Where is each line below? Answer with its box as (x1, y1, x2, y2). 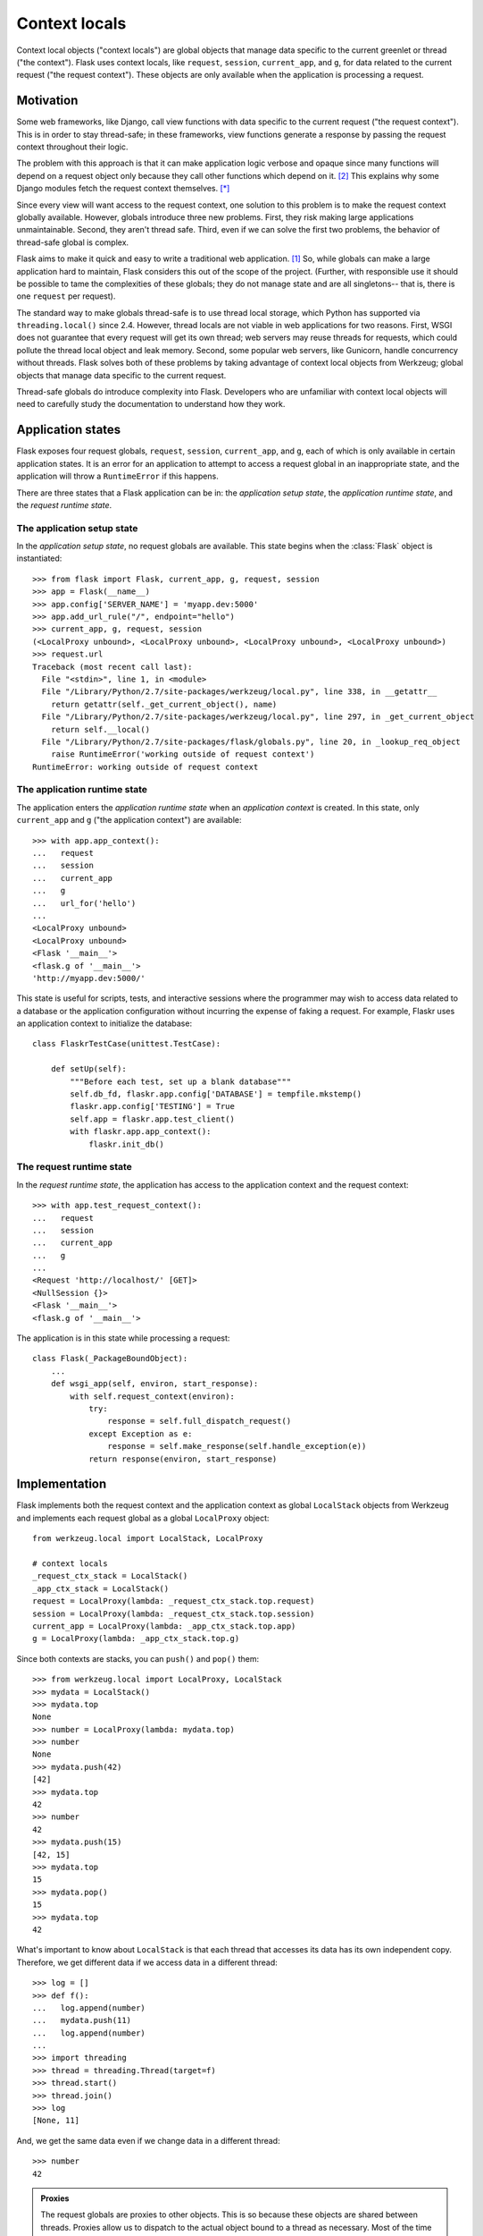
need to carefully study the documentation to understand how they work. (16, 399, 286, 410)
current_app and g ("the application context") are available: (16, 815, 242, 826)
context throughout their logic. (16, 141, 129, 152)
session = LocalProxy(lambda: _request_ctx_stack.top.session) (32, 1608, 315, 1619)
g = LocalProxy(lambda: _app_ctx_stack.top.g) (32, 1633, 240, 1644)
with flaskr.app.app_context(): (70, 1127, 212, 1137)
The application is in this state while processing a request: (16, 1333, 230, 1343)
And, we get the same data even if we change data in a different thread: (16, 2135, 280, 2146)
